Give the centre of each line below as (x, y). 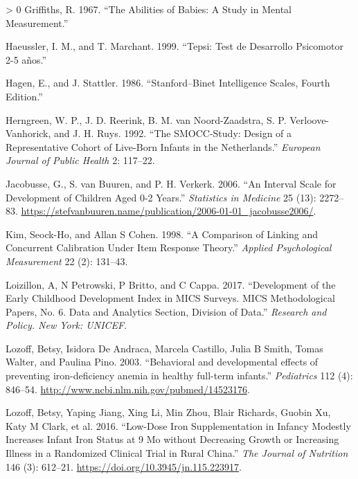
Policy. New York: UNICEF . (66, 325)
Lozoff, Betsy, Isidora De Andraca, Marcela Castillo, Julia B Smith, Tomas (164, 348)
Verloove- (310, 119)
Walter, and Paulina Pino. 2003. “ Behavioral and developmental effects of (162, 362)
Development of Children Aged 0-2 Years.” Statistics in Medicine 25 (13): (161, 197)
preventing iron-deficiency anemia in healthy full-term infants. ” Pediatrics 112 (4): (179, 376)
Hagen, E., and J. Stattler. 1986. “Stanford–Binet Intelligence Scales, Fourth (168, 83)
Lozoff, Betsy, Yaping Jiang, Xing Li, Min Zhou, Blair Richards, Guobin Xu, (168, 412)
